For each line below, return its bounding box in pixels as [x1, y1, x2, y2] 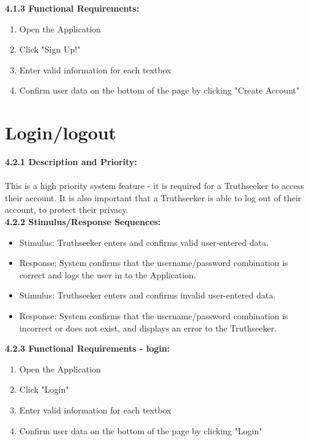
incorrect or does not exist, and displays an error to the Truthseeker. [19, 321, 277, 334]
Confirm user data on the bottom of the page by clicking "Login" [19, 424, 262, 437]
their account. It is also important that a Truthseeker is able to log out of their [5, 191, 302, 204]
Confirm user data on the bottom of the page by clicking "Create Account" [19, 84, 300, 97]
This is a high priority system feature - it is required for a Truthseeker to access [5, 179, 304, 192]
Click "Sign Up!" [19, 43, 81, 56]
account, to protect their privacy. [5, 203, 128, 216]
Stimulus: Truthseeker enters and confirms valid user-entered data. [19, 235, 269, 248]
